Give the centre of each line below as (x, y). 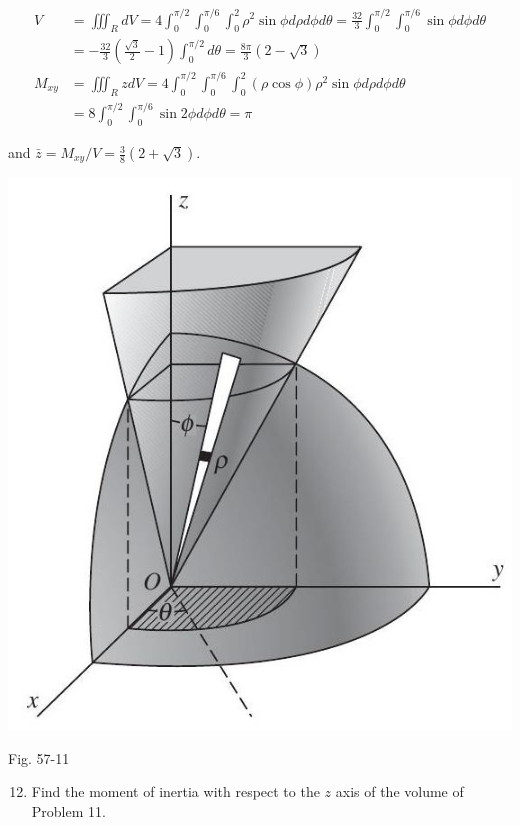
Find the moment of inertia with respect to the (175, 791)
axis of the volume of (399, 791)
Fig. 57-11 (39, 757)
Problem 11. (68, 810)
